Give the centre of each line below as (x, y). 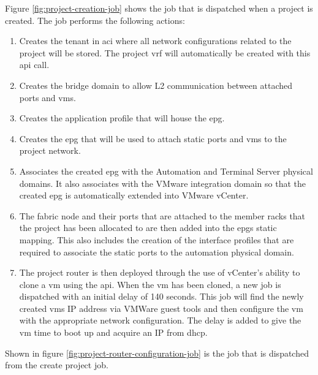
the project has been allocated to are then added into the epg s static (148, 228)
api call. (34, 65)
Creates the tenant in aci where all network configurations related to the (155, 41)
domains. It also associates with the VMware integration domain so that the (162, 183)
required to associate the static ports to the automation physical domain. (157, 252)
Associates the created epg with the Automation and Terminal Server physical (166, 171)
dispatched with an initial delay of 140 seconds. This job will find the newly (161, 296)
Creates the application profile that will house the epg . (122, 118)
